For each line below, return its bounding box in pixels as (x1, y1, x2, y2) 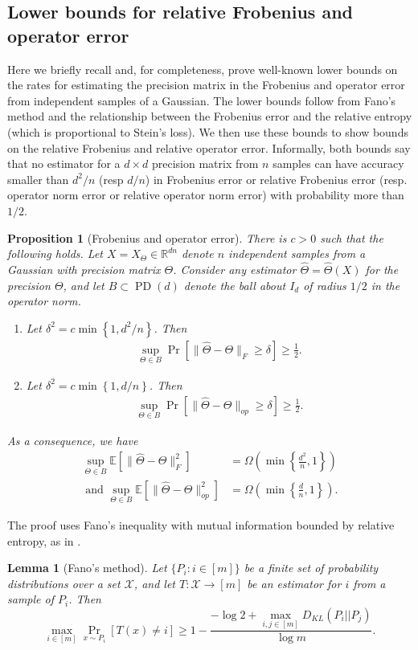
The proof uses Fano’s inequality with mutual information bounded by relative (7, 516, 395, 533)
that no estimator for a (7, 155, 121, 172)
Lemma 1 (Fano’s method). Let (7, 559, 167, 576)
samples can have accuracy (273, 155, 404, 172)
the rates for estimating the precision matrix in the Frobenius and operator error (7, 76, 405, 93)
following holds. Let (7, 245, 103, 262)
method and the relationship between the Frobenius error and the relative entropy (7, 108, 412, 125)
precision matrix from (152, 155, 259, 172)
